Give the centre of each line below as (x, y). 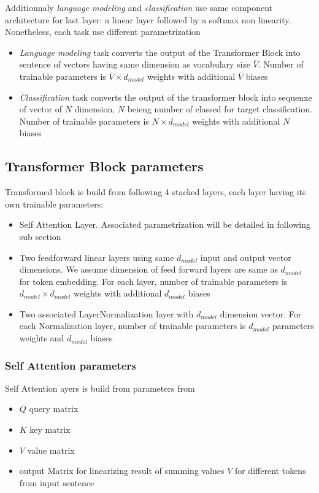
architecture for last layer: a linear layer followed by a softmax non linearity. (148, 19)
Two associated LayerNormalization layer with (106, 313)
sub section (40, 236)
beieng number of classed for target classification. (220, 109)
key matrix (50, 429)
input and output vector (246, 257)
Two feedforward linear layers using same (97, 257)
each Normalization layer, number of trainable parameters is (133, 326)
